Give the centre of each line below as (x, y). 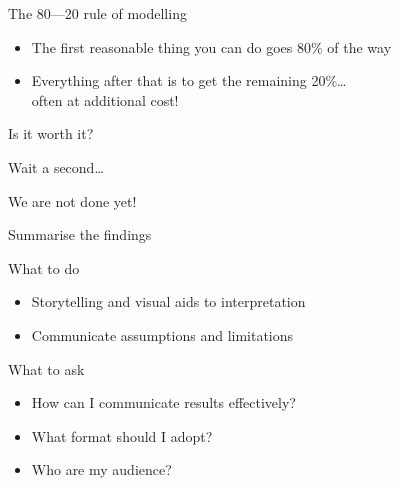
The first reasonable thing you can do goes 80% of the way (211, 46)
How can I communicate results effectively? (163, 402)
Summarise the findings (80, 234)
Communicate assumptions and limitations (162, 334)
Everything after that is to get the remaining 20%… (189, 80)
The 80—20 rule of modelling (97, 13)
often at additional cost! (105, 99)
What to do (44, 267)
